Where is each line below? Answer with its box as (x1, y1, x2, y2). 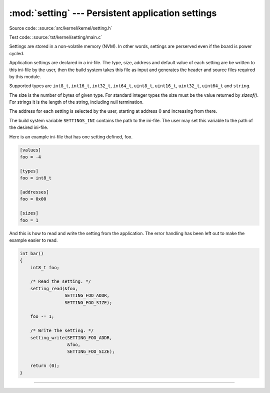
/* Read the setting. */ (30, 279, 91, 284)
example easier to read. (9, 237, 58, 243)
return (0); (30, 363, 60, 368)
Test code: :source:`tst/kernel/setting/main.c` (9, 34, 102, 40)
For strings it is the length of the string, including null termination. (9, 99, 144, 105)
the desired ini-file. (9, 124, 48, 130)
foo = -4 (19, 154, 41, 160)
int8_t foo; (30, 265, 60, 270)
